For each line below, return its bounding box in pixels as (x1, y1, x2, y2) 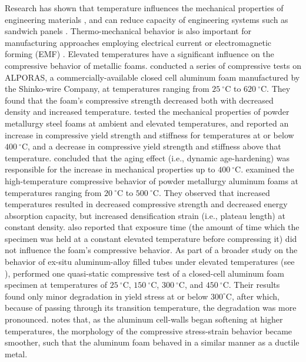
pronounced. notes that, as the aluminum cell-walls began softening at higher (5, 313, 283, 326)
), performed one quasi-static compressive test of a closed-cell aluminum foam (5, 267, 284, 279)
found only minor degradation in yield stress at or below (5, 290, 208, 302)
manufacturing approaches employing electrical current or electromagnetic (5, 36, 272, 48)
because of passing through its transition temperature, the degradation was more (5, 301, 297, 314)
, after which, (231, 290, 280, 302)
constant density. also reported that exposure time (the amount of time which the (5, 221, 300, 233)
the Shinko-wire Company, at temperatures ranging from (5, 82, 209, 95)
